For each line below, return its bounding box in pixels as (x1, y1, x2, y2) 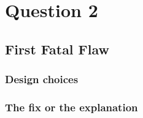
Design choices (5, 72, 79, 87)
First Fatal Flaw (5, 39, 110, 58)
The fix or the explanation (5, 99, 138, 114)
